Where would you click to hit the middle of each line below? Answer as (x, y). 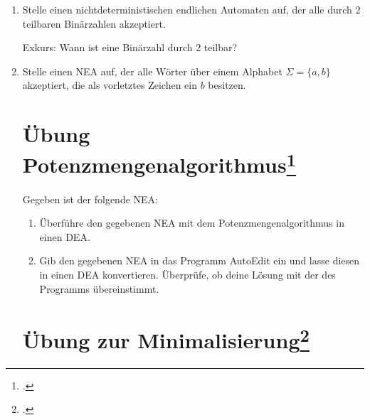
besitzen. (227, 85)
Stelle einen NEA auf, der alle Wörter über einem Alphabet (152, 71)
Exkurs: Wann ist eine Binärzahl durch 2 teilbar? (130, 47)
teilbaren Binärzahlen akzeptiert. (94, 23)
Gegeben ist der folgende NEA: (90, 199)
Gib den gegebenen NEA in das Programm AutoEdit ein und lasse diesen (200, 260)
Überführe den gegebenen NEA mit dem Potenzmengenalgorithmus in (192, 223)
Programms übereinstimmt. (99, 288)
